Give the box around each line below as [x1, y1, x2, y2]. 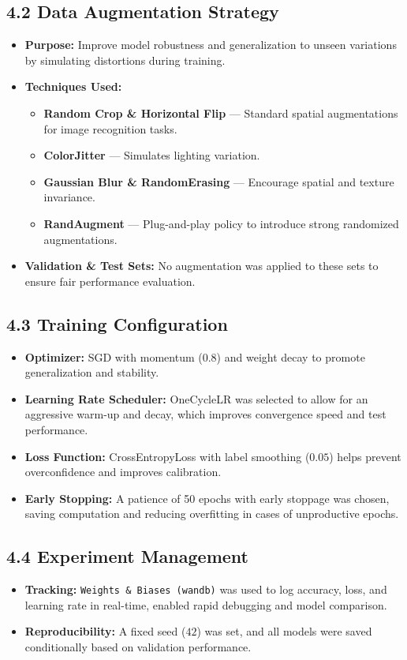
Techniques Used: [24, 78, 122, 95]
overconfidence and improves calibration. [24, 463, 222, 480]
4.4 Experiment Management [6, 544, 248, 568]
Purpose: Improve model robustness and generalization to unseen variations [24, 36, 397, 53]
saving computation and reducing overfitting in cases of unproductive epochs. [24, 505, 399, 522]
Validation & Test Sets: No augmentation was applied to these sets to [24, 257, 379, 274]
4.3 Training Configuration [6, 311, 228, 336]
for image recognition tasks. [43, 120, 177, 137]
